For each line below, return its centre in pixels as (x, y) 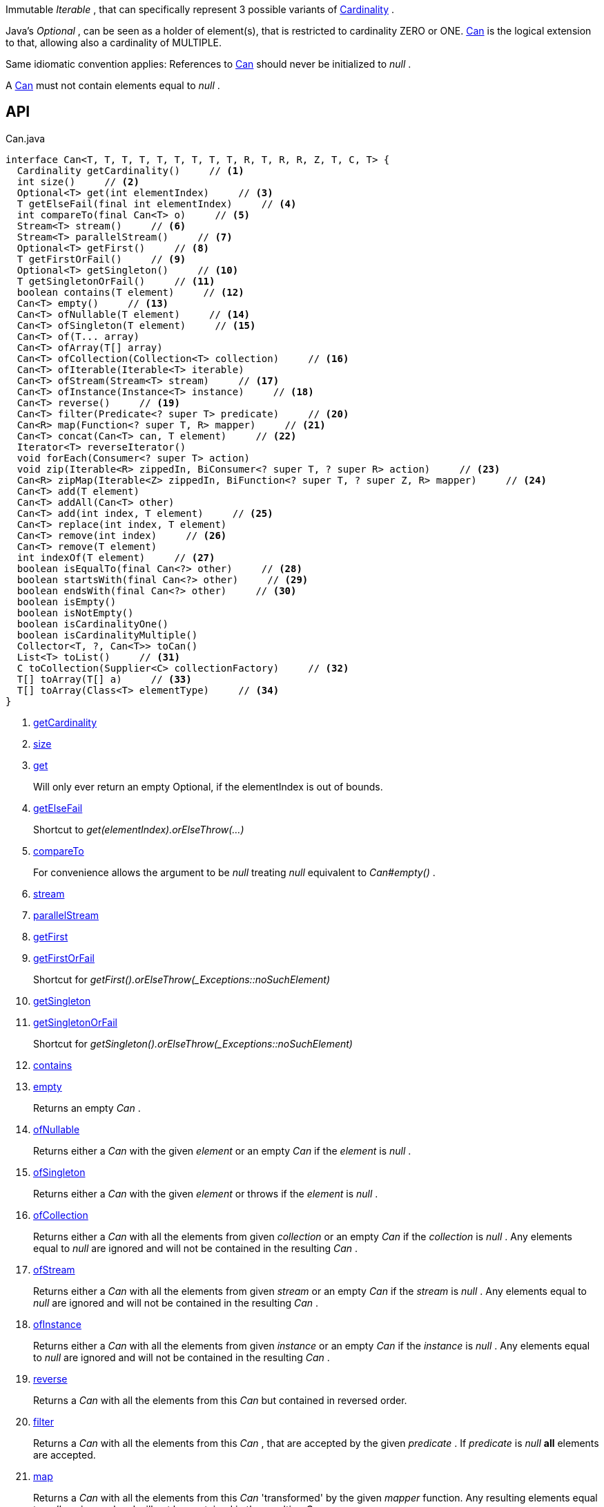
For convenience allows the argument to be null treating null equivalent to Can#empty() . (234, 872)
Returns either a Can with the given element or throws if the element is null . (206, 1193)
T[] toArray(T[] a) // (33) (104, 679)
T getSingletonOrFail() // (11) (116, 281)
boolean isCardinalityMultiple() (107, 635)
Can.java (26, 138)
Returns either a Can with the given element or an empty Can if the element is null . (222, 1150)
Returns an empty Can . (87, 1108)
